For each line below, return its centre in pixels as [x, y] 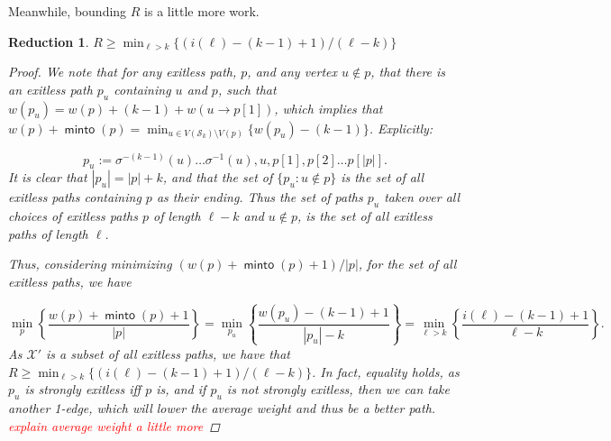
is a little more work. [202, 11]
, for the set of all [407, 264]
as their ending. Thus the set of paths [260, 197]
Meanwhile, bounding [68, 11]
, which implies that [328, 108]
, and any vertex [292, 72]
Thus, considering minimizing [90, 264]
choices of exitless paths [73, 216]
